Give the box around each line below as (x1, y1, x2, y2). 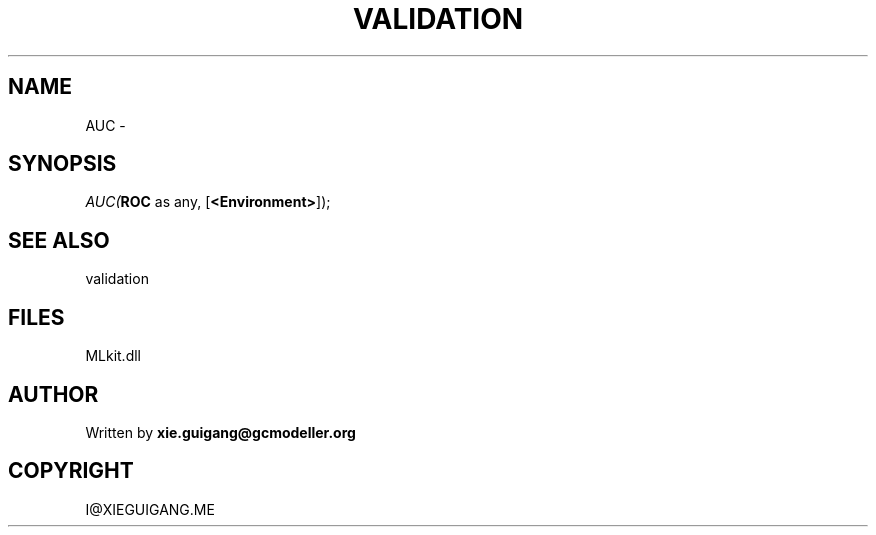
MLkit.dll (85, 347, 141, 365)
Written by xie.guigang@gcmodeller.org (85, 423, 356, 441)
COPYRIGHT (8, 458, 134, 484)
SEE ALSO (8, 227, 110, 253)
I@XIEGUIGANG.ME (85, 500, 215, 518)
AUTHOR (8, 381, 99, 407)
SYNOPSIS (8, 151, 117, 177)
